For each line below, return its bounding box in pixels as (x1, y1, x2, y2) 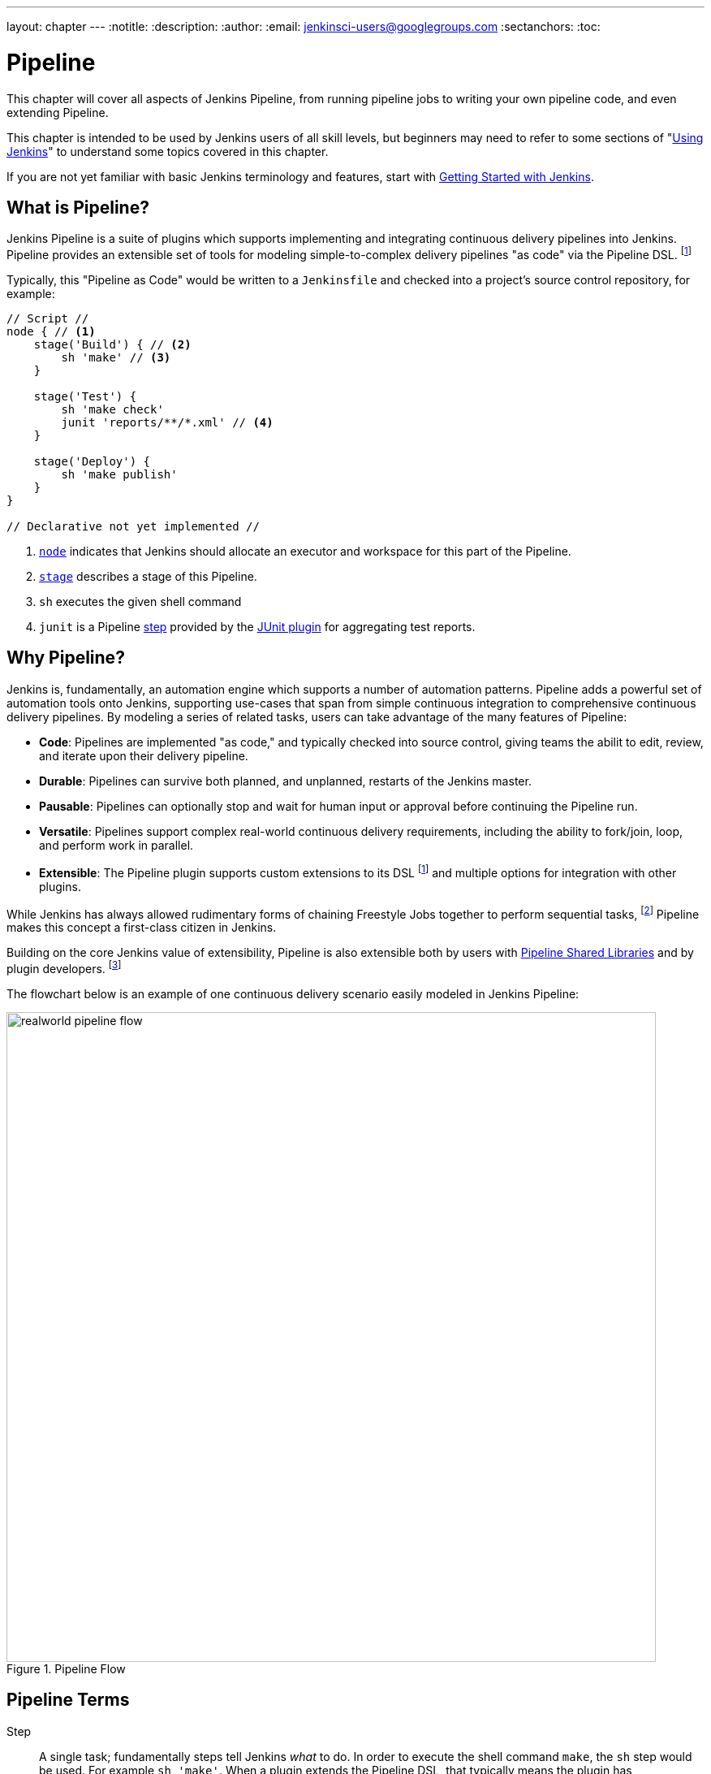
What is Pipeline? (6, 197, 149, 218)
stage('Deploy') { (33, 455, 151, 468)
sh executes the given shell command (39, 595, 242, 608)
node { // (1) (6, 325, 96, 338)
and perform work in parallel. (39, 837, 194, 852)
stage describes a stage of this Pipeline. (39, 569, 257, 583)
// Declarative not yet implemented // (6, 520, 260, 533)
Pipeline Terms (6, 1690, 130, 1711)
